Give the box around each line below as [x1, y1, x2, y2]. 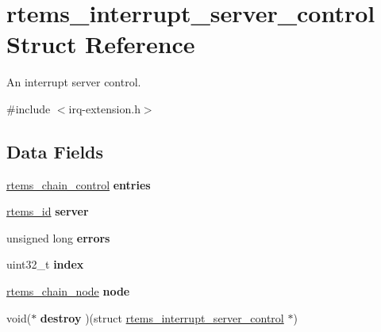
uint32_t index [6, 256, 84, 273]
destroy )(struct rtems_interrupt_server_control [40, 309, 284, 326]
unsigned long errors [6, 229, 110, 246]
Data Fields [6, 139, 104, 163]
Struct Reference [6, 28, 195, 60]
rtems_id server [6, 203, 89, 219]
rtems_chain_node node [6, 283, 130, 300]
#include [6, 100, 51, 116]
